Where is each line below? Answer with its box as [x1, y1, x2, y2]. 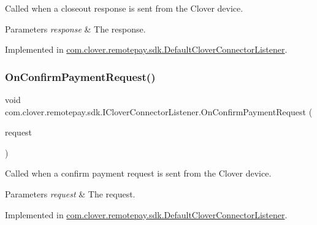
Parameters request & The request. [5, 187, 136, 200]
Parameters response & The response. [5, 22, 146, 35]
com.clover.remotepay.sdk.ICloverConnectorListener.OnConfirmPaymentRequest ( [5, 105, 313, 118]
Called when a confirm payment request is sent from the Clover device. [5, 167, 272, 180]
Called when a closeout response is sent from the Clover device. [5, 2, 243, 14]
